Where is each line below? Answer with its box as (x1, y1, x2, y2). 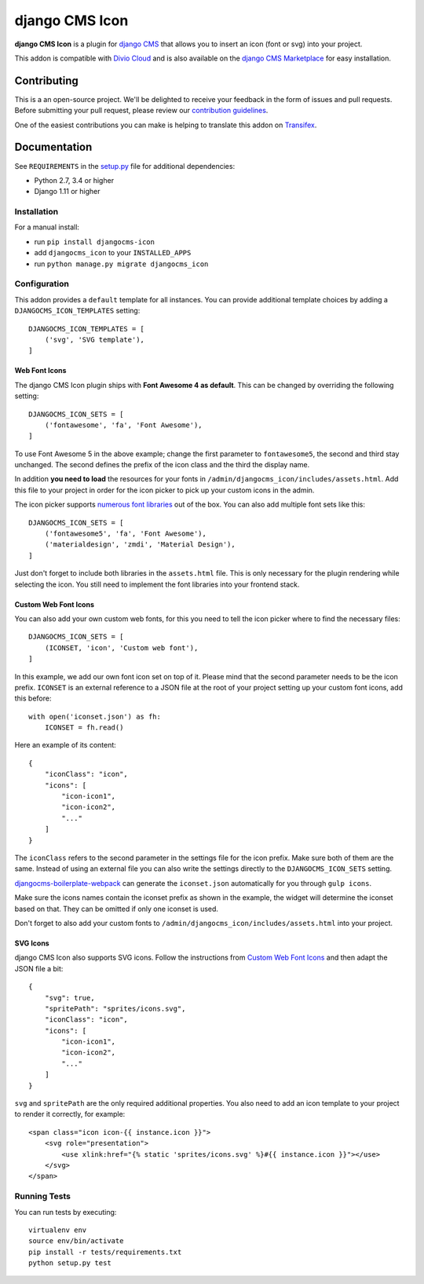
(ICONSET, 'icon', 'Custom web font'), (44, 643, 199, 652)
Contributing (14, 74, 79, 87)
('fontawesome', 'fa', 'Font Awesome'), (44, 420, 203, 430)
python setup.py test (28, 1259, 111, 1268)
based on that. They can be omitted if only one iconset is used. (14, 904, 219, 913)
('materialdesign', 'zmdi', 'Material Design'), (44, 540, 236, 549)
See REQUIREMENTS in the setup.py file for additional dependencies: (14, 161, 236, 170)
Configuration (14, 279, 70, 290)
